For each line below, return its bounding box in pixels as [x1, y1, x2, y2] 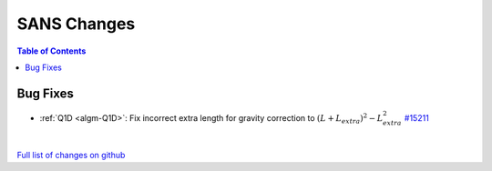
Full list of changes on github [16, 149, 126, 160]
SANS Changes [16, 14, 136, 34]
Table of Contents [16, 45, 87, 56]
